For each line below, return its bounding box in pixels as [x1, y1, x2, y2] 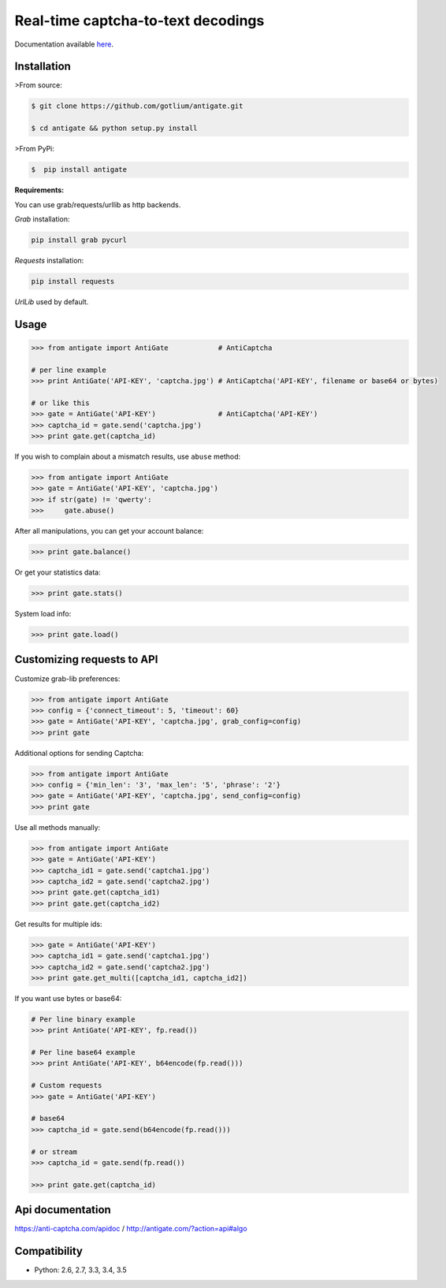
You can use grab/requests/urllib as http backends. [14, 199, 181, 209]
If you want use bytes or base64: [14, 993, 122, 1003]
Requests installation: [14, 255, 84, 265]
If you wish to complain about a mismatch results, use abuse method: [14, 452, 241, 461]
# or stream [31, 1147, 78, 1156]
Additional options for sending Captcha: [14, 748, 144, 758]
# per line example [31, 365, 106, 374]
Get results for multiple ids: [14, 919, 102, 929]
